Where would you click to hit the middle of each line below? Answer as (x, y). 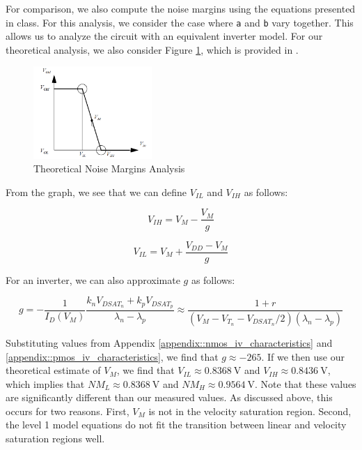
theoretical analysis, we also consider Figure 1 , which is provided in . (152, 49)
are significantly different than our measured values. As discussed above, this (169, 397)
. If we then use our (303, 356)
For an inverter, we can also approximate (93, 279)
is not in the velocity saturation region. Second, (250, 411)
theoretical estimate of (53, 370)
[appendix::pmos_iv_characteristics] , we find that (112, 356)
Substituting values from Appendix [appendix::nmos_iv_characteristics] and (169, 342)
